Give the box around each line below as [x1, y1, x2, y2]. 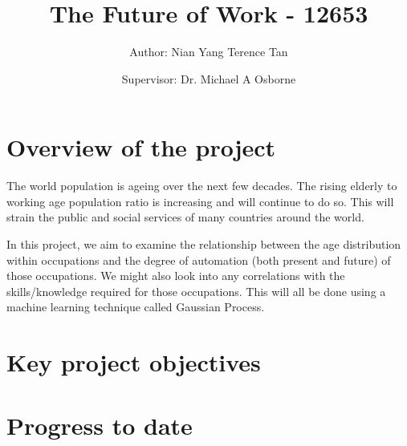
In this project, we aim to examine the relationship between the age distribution [6, 236, 401, 253]
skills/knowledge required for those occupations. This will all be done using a [6, 282, 386, 299]
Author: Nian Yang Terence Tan [129, 43, 288, 60]
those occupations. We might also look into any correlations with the [6, 267, 345, 284]
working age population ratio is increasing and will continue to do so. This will [6, 193, 394, 209]
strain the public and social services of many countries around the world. [6, 209, 364, 225]
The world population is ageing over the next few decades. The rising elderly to [6, 177, 397, 194]
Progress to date [6, 408, 193, 441]
